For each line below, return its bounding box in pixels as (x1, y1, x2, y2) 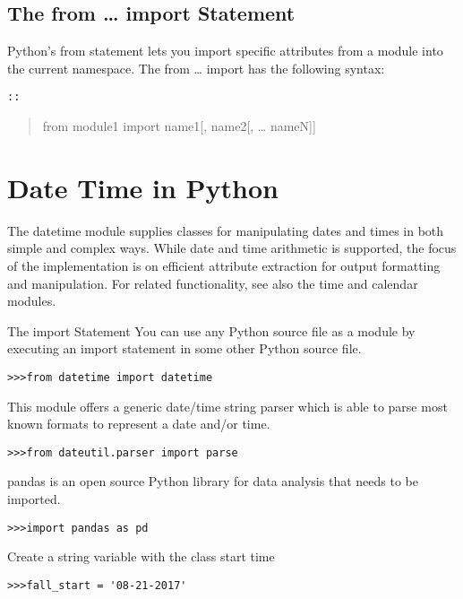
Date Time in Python (7, 169, 279, 205)
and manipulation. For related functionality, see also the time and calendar (7, 273, 418, 292)
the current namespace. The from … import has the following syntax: (7, 58, 385, 77)
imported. (7, 490, 61, 508)
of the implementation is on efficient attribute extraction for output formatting (7, 256, 441, 274)
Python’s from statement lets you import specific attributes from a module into (7, 41, 443, 60)
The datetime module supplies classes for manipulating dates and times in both (7, 221, 444, 239)
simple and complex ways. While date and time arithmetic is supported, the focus (7, 239, 457, 257)
